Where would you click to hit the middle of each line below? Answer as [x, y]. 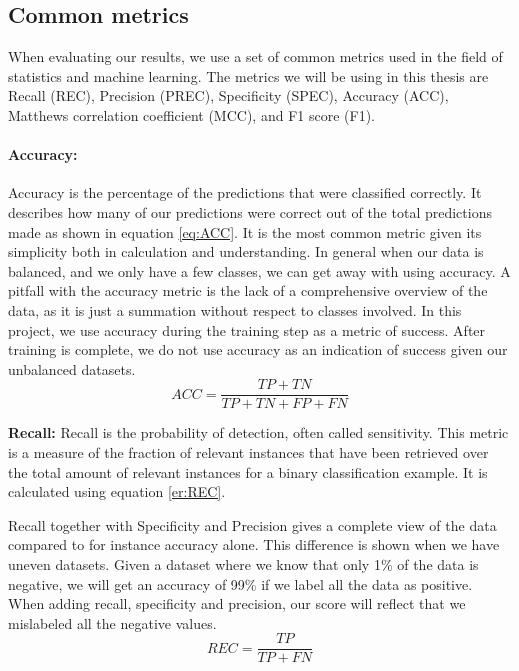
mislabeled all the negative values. [112, 622]
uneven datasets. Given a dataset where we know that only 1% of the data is [243, 563]
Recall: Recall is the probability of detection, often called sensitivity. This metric [258, 432]
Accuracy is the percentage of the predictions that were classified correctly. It [245, 192]
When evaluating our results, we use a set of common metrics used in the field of [255, 56]
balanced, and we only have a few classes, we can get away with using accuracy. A [259, 270]
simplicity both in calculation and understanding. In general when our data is [246, 251]
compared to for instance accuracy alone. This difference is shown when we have [254, 544]
